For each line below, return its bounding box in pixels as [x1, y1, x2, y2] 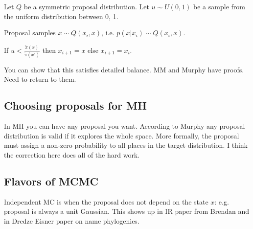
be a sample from [193, 1, 245, 11]
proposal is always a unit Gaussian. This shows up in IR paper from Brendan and [4, 206, 250, 216]
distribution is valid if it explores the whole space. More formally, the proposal [4, 130, 239, 140]
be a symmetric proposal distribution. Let [23, 1, 149, 11]
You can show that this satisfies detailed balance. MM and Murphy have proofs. [4, 64, 244, 74]
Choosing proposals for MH [4, 98, 147, 113]
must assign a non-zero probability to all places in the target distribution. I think [4, 140, 248, 150]
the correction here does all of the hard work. [4, 149, 140, 160]
